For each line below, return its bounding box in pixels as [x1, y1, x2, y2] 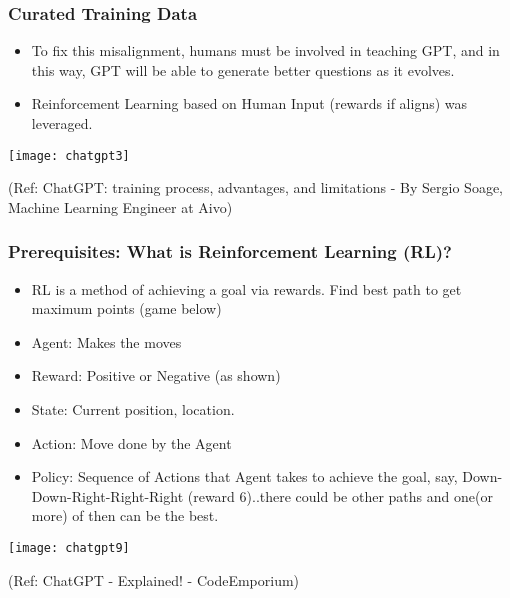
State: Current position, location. [31, 399, 235, 420]
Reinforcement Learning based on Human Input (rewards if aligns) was [31, 93, 468, 114]
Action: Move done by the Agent [31, 432, 232, 453]
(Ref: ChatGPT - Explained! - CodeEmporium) [8, 569, 300, 590]
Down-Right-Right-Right [31, 485, 184, 506]
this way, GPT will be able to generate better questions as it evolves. [31, 59, 455, 80]
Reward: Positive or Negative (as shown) [31, 365, 281, 386]
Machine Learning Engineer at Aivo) [8, 196, 233, 217]
